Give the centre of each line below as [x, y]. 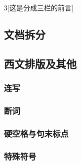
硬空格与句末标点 [36, 133]
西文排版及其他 [40, 63]
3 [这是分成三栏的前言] [39, 7]
